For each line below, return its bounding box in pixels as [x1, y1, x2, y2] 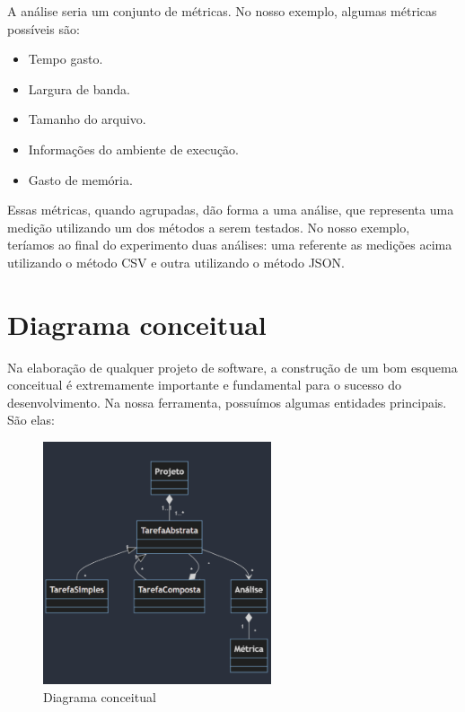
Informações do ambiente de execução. [28, 139, 239, 158]
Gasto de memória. [28, 170, 133, 189]
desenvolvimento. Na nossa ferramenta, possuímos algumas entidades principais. [7, 392, 447, 411]
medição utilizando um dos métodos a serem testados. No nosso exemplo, [7, 217, 410, 236]
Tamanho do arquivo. [28, 110, 146, 128]
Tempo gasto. [28, 49, 103, 68]
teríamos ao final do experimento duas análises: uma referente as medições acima [7, 235, 452, 254]
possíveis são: [7, 19, 80, 38]
